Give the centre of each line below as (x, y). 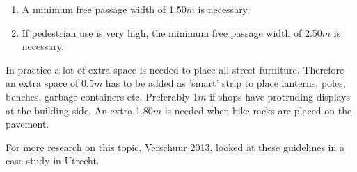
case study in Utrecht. (53, 161)
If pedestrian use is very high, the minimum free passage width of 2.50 (172, 32)
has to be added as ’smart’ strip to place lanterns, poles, (225, 83)
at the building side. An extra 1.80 (79, 110)
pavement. (27, 124)
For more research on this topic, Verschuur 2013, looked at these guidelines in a (175, 147)
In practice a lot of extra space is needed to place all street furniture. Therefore (175, 69)
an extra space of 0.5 (50, 83)
